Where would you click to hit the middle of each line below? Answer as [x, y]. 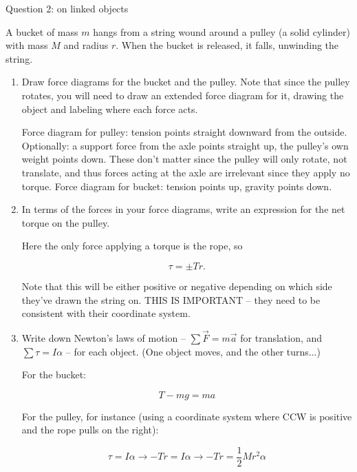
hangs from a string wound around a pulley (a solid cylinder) [221, 31]
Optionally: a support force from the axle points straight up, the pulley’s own [185, 145]
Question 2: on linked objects [67, 8]
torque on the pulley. [66, 222]
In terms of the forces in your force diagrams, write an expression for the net [183, 209]
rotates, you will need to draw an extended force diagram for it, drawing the [183, 95]
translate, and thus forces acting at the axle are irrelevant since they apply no [186, 172]
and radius [86, 45]
